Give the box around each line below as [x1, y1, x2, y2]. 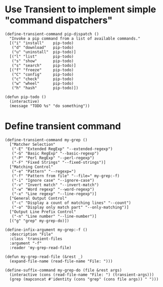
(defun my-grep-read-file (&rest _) [5, 254, 83, 259]
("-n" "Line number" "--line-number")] [11, 214, 97, 219]
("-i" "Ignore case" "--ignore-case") [11, 178, 95, 183]
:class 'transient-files [9, 236, 63, 241]
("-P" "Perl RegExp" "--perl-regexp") [11, 155, 95, 160]
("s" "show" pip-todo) [11, 58, 74, 64]
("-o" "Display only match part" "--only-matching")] [11, 204, 129, 210]
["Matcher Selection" [9, 142, 56, 147]
